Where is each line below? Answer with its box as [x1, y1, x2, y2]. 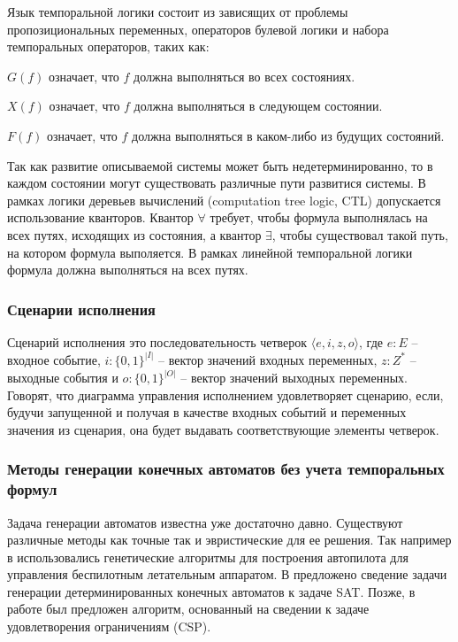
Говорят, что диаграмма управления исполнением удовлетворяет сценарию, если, [7, 385, 444, 404]
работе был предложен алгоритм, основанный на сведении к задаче [7, 599, 370, 618]
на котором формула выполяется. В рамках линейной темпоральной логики [7, 243, 413, 261]
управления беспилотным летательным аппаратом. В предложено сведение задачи [7, 565, 447, 584]
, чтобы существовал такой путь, [271, 225, 448, 244]
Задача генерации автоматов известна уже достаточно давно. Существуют [7, 513, 403, 531]
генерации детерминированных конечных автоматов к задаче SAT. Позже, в [7, 582, 416, 600]
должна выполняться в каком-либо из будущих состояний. [132, 126, 445, 144]
